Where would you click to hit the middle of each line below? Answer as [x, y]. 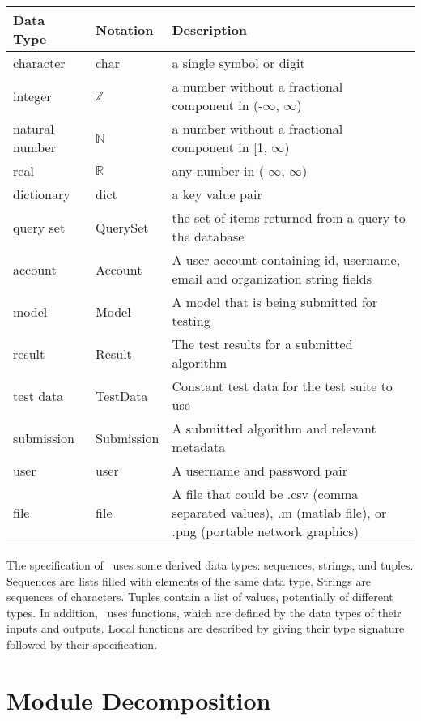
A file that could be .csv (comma [265, 494]
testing [191, 320]
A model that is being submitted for [275, 302]
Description [210, 29]
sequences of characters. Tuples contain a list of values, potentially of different [200, 597]
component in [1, [219, 147]
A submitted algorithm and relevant [274, 428]
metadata [199, 447]
